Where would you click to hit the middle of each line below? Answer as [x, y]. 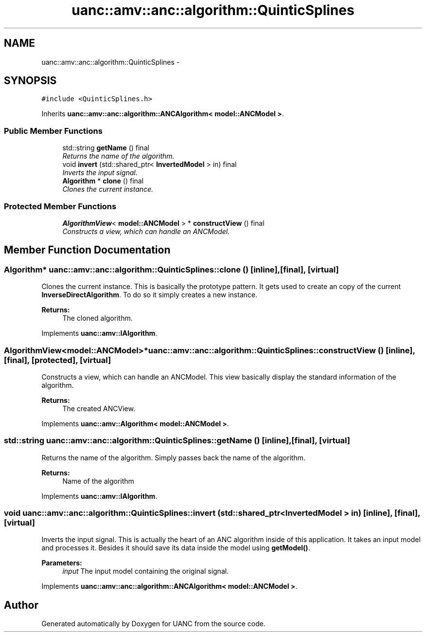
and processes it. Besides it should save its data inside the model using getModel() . [176, 548]
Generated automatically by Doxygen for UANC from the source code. [153, 624]
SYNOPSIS [30, 81]
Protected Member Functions [60, 206]
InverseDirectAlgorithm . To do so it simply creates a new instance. [150, 295]
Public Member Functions [53, 131]
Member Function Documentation [87, 250]
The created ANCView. [99, 408]
